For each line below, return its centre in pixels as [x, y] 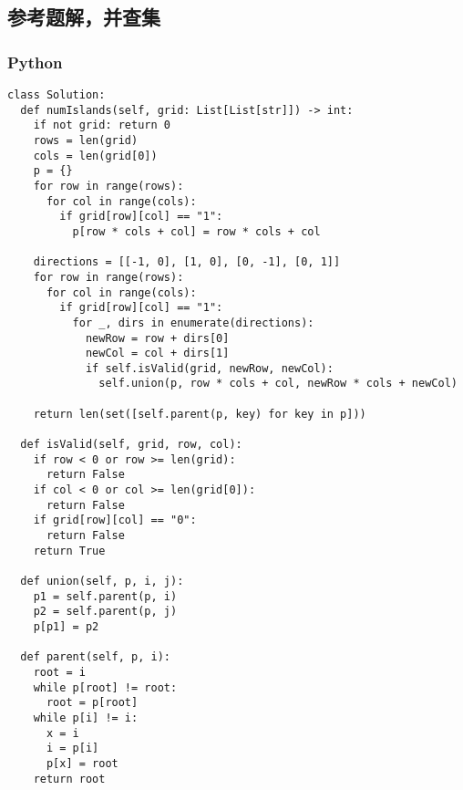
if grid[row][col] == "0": [115, 520]
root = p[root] [92, 703]
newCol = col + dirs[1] [157, 353]
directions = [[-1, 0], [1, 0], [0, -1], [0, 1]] [187, 262]
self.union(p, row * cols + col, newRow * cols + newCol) [278, 384]
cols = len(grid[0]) [95, 156]
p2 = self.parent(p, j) [105, 612]
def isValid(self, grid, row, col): [131, 445]
